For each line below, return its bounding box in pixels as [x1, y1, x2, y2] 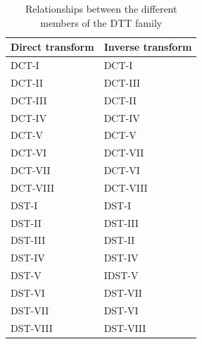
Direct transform [11, 39, 94, 54]
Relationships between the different [25, 1, 177, 16]
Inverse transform [103, 39, 192, 54]
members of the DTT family [40, 15, 163, 30]
